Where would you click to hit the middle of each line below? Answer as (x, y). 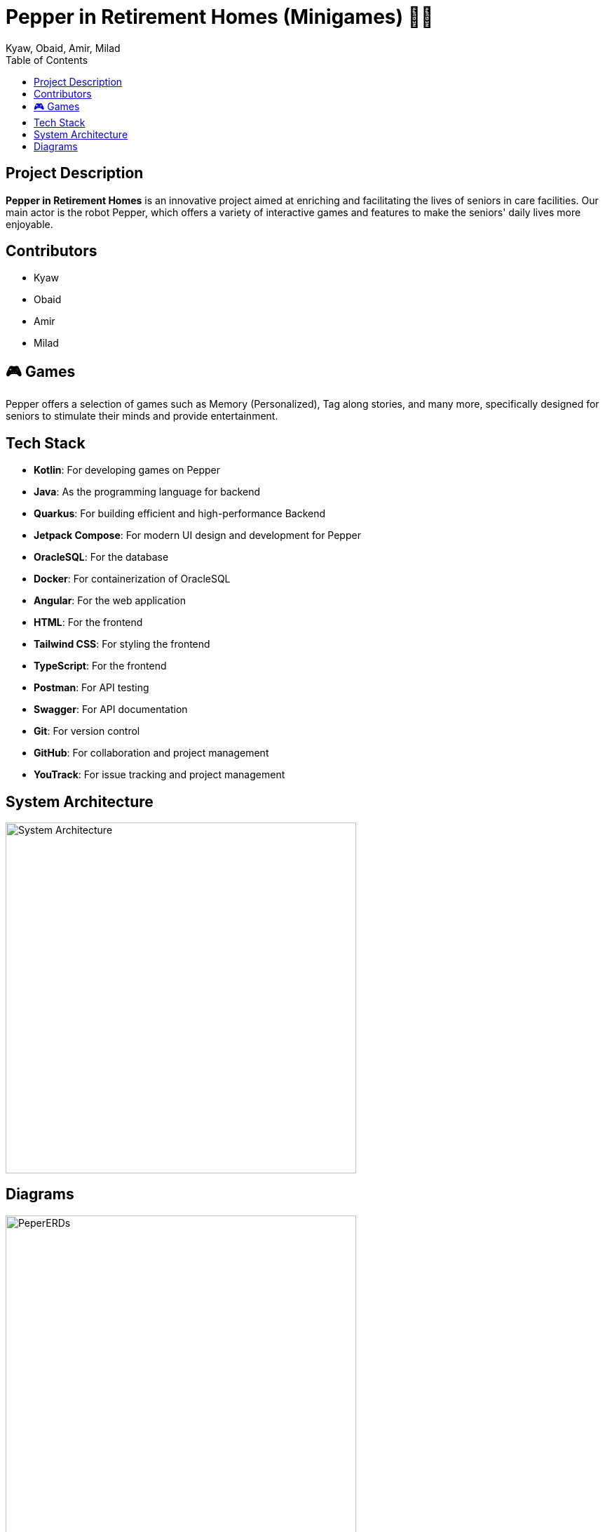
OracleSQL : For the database (101, 557)
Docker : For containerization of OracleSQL (132, 579)
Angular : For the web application (110, 601)
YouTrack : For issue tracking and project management (159, 775)
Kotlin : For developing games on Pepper (127, 470)
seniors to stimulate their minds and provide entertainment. (142, 416)
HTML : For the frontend (88, 622)
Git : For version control (87, 731)
